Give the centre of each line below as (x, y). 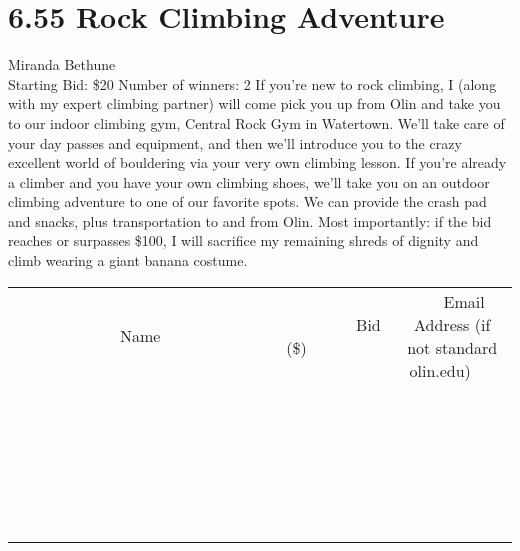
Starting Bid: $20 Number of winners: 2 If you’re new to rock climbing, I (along (252, 83)
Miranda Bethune (62, 64)
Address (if (452, 324)
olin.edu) (440, 370)
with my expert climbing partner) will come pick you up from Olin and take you (254, 103)
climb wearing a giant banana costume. (128, 260)
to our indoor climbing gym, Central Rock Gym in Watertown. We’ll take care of (256, 122)
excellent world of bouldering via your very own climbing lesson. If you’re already (257, 162)
